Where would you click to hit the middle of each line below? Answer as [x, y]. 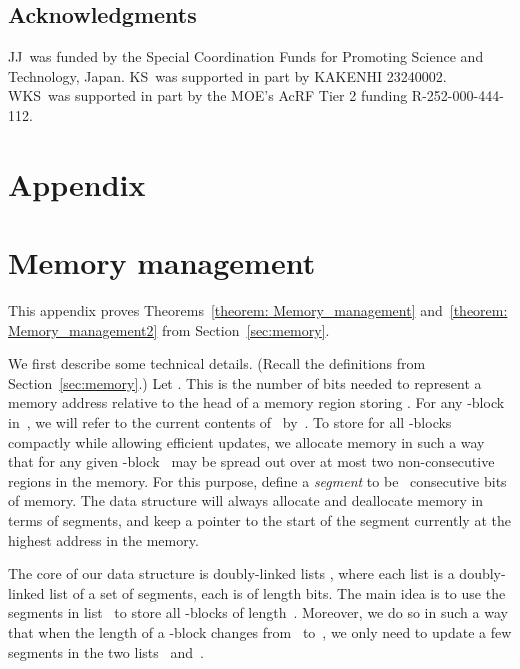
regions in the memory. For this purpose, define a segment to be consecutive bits [257, 480]
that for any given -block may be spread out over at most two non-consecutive [251, 461]
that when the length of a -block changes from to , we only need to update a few [260, 631]
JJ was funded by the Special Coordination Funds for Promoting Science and [246, 56]
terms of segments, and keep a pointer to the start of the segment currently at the [259, 520]
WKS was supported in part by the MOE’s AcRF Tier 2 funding [208, 95]
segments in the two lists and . [106, 651]
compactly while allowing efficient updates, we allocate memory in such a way [246, 441]
